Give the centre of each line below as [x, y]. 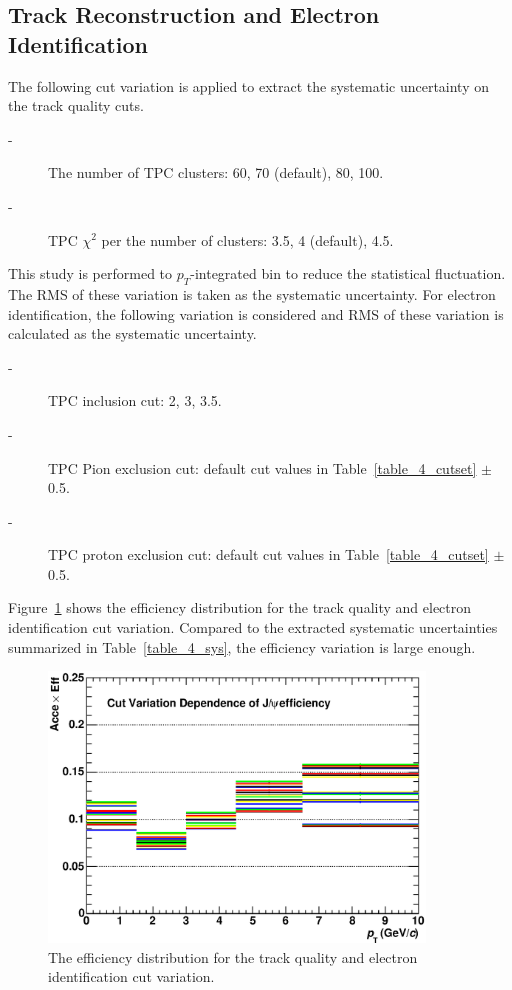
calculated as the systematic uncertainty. [132, 333]
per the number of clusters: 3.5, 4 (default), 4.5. [247, 239]
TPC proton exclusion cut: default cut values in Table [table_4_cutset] [268, 554]
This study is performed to [90, 273]
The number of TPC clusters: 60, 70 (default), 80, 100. [216, 172]
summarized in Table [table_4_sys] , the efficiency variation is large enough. [242, 646]
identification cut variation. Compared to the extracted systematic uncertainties [253, 627]
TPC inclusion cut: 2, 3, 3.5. [135, 400]
